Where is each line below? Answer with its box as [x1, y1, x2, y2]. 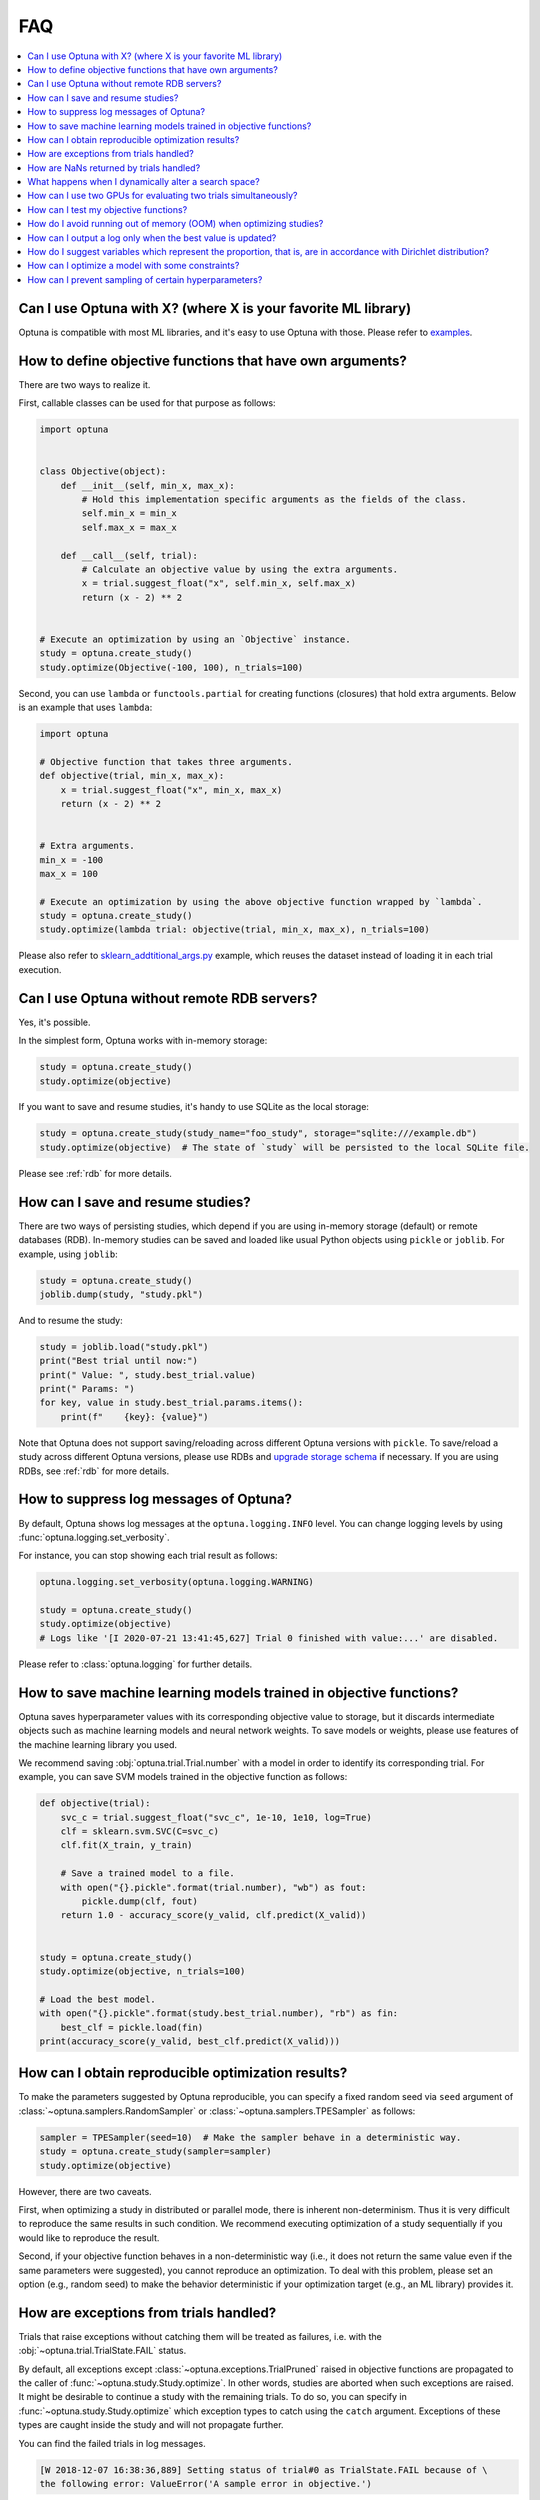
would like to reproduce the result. [18, 2231, 160, 2244]
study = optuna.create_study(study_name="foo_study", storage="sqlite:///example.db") [39, 1128, 478, 1139]
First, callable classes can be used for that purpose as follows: [18, 397, 276, 409]
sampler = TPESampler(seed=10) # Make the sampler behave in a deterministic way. [39, 2131, 462, 2143]
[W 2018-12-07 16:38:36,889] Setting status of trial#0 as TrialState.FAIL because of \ [39, 2464, 489, 2475]
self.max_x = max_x [81, 521, 177, 533]
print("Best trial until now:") [39, 1355, 199, 1367]
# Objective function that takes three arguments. [39, 756, 294, 767]
